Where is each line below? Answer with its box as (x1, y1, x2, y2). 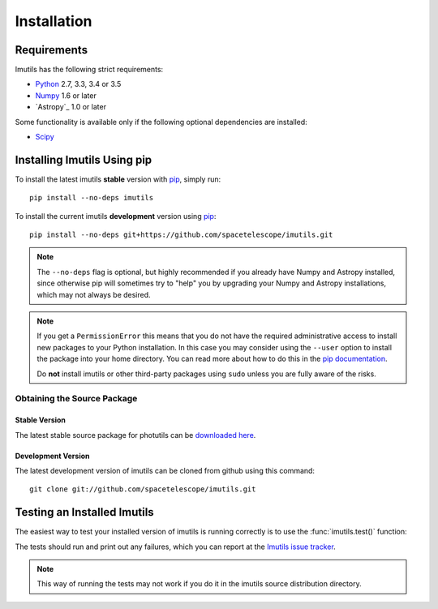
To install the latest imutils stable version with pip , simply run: (15, 174, 221, 184)
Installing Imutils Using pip (15, 152, 152, 166)
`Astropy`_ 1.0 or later (35, 102, 107, 112)
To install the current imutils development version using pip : (15, 211, 217, 221)
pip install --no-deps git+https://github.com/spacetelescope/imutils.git (29, 230, 333, 239)
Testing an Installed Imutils (15, 505, 154, 519)
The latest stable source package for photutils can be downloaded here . (15, 430, 256, 440)
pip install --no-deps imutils (29, 193, 154, 203)
